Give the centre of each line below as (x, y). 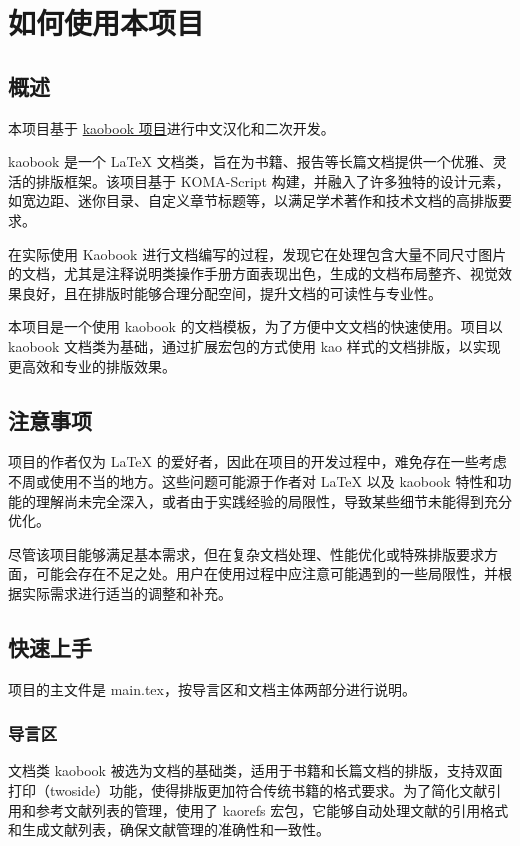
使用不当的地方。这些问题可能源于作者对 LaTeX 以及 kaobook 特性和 (273, 480)
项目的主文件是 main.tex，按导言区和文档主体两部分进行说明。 (212, 688)
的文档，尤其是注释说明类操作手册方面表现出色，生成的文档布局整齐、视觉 (253, 273)
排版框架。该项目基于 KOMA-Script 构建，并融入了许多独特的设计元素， (272, 180)
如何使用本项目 (106, 22)
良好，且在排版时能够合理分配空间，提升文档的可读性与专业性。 (231, 292)
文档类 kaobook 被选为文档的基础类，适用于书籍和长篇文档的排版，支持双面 (255, 770)
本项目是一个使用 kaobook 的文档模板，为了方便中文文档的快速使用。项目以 (255, 326)
